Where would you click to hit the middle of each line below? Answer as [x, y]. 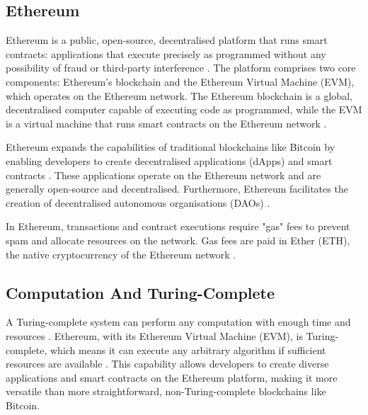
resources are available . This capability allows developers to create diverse [167, 364]
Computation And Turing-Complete [140, 292]
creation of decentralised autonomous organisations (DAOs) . [138, 202]
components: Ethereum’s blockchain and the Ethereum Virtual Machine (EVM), [180, 81]
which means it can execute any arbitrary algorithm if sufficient [188, 349]
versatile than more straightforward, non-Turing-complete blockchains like [166, 391]
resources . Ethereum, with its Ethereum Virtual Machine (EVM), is [154, 335]
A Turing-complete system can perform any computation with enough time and [178, 322]
